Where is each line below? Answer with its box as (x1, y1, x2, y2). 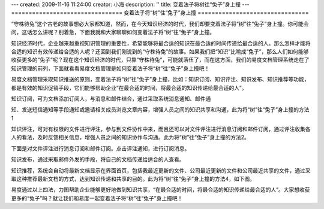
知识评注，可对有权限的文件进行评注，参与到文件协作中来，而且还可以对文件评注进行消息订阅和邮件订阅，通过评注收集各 (11, 126, 311, 133)
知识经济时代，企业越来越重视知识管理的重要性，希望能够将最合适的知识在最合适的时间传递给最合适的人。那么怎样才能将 (11, 40, 311, 47)
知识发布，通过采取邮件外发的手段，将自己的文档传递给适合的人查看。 (11, 156, 185, 163)
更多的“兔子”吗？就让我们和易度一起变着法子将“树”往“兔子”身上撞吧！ (11, 195, 183, 202)
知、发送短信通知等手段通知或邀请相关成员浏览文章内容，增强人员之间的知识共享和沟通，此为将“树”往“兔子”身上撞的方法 (11, 106, 310, 113)
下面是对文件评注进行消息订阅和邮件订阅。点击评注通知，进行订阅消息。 (11, 144, 190, 152)
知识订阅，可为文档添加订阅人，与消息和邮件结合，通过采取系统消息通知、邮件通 (11, 95, 211, 102)
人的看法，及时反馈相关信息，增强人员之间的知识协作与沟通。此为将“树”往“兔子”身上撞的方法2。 (11, 134, 250, 141)
